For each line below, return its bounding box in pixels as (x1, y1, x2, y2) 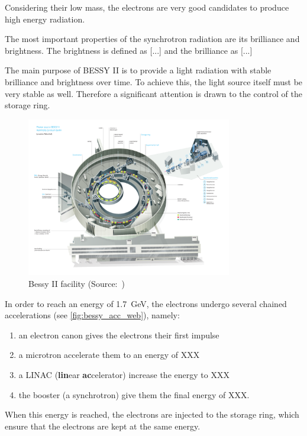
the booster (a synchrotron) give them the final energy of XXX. (18, 388, 250, 401)
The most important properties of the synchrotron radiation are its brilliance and (5, 33, 300, 45)
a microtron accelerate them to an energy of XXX (18, 348, 200, 361)
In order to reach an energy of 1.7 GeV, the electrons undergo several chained (5, 297, 287, 309)
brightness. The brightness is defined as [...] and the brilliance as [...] (5, 44, 253, 56)
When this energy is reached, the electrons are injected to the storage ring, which (5, 408, 299, 421)
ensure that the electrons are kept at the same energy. (5, 419, 201, 432)
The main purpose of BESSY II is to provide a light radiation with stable (5, 64, 272, 76)
